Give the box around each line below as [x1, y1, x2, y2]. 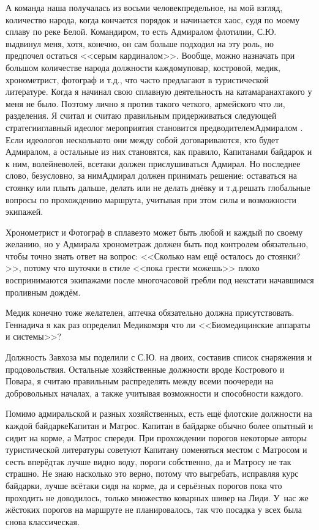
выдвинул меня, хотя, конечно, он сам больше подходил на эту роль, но [6, 37, 274, 50]
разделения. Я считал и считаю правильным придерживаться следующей [6, 109, 277, 122]
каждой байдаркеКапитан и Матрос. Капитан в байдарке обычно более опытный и [6, 419, 313, 431]
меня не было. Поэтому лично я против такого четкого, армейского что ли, [6, 97, 285, 110]
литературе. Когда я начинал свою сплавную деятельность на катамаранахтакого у [6, 85, 312, 98]
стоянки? [267, 249, 301, 262]
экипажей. [6, 205, 43, 218]
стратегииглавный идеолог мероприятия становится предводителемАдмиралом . [6, 121, 303, 133]
